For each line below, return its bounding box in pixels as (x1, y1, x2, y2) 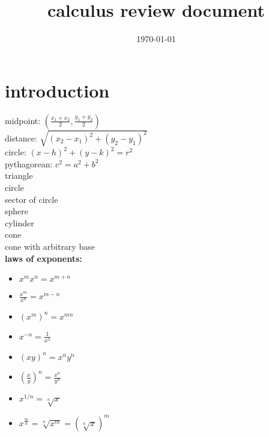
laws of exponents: (5, 252, 82, 264)
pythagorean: (5, 157, 53, 170)
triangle (5, 169, 33, 182)
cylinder (5, 216, 34, 229)
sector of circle (5, 193, 58, 205)
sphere (5, 205, 29, 217)
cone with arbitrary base (5, 240, 95, 252)
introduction (5, 78, 110, 102)
